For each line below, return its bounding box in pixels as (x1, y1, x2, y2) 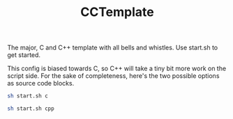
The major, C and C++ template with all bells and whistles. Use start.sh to (7, 43, 218, 52)
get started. (7, 51, 40, 59)
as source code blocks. (7, 79, 75, 88)
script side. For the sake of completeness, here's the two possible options (7, 72, 220, 80)
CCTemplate (80, 4, 155, 20)
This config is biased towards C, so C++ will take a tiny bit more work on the (7, 64, 227, 73)
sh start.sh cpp (7, 105, 54, 112)
